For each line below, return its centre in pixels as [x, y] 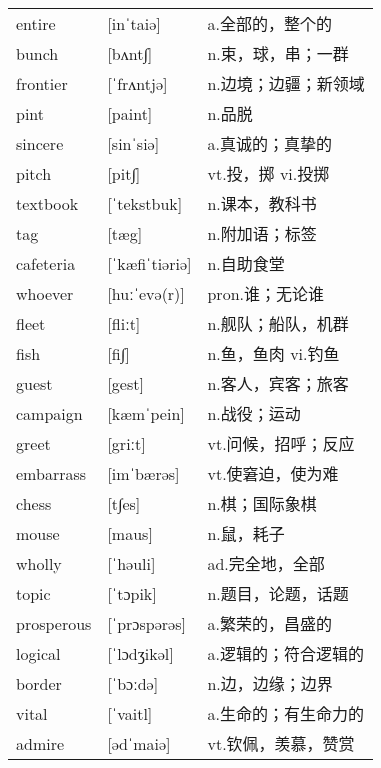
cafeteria [46, 263]
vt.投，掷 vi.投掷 [268, 174]
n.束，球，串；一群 [278, 54]
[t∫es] [124, 503]
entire [36, 23]
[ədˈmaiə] [139, 743]
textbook [47, 203]
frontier [42, 83]
